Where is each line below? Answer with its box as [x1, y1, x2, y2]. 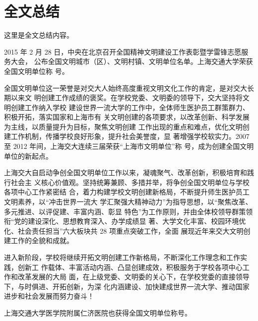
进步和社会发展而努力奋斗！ [4, 291, 94, 301]
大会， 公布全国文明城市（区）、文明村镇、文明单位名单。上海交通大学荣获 [10, 56, 253, 66]
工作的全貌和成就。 [10, 235, 73, 246]
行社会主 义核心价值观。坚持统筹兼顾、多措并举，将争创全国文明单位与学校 [4, 177, 250, 187]
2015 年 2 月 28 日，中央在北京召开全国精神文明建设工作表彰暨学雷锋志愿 [4, 46, 242, 57]
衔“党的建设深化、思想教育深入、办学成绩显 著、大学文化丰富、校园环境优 [4, 216, 246, 226]
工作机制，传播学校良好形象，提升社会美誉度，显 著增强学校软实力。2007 [10, 131, 250, 141]
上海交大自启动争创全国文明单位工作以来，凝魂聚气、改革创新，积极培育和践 [4, 167, 254, 178]
